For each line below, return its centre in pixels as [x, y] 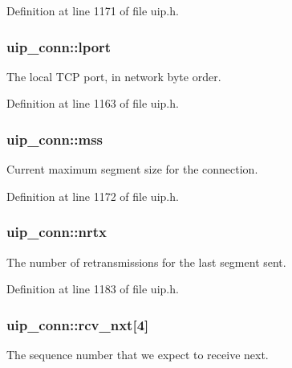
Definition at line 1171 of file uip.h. [93, 10]
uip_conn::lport [59, 46]
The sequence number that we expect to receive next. [138, 355]
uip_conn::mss [55, 139]
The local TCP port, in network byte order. [114, 76]
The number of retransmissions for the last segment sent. [146, 262]
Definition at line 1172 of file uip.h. [93, 196]
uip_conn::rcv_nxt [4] [78, 324]
